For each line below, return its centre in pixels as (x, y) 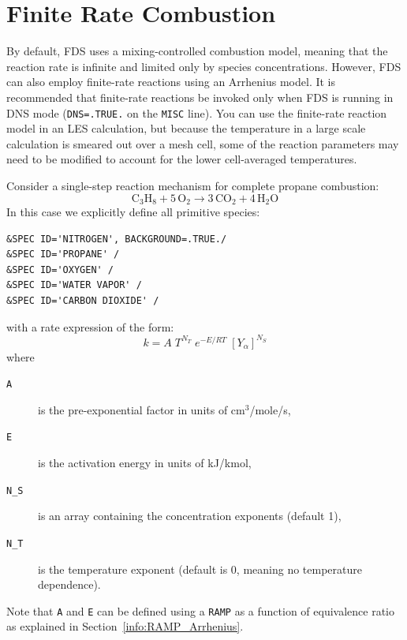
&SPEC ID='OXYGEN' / (60, 269)
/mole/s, (270, 409)
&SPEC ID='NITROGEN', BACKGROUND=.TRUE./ (117, 239)
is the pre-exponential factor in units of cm (142, 409)
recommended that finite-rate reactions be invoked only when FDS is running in (200, 97)
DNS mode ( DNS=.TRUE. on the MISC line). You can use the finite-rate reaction (197, 112)
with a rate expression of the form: (90, 326)
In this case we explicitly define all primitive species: (133, 211)
